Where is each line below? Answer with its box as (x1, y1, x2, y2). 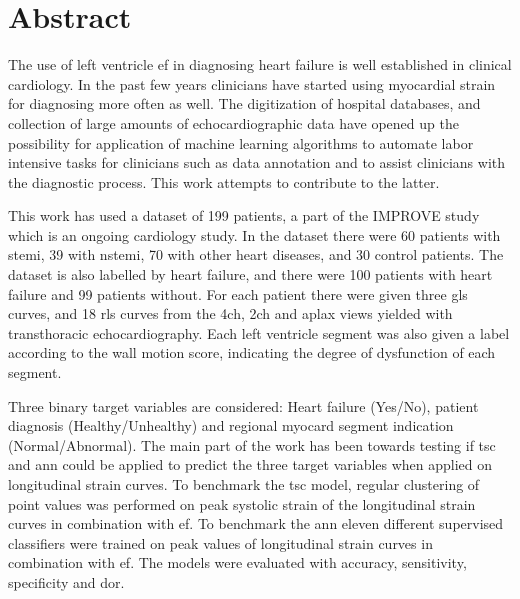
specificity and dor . (8, 571, 125, 592)
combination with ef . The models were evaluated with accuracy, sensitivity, (8, 552, 467, 573)
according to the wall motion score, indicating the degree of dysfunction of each (8, 342, 496, 363)
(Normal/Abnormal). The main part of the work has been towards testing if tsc (8, 434, 496, 455)
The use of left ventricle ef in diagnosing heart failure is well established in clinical (8, 54, 512, 75)
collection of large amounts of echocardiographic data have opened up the (8, 112, 459, 133)
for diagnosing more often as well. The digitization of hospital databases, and (8, 93, 481, 114)
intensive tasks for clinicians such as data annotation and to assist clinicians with (8, 152, 506, 173)
